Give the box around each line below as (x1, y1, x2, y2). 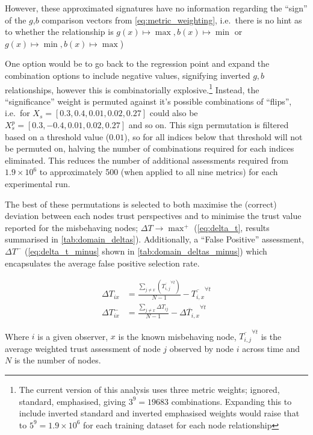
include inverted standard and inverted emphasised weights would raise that (19, 407, 300, 419)
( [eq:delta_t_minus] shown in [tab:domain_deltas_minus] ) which (24, 244, 267, 257)
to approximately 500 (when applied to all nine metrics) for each (39, 165, 278, 178)
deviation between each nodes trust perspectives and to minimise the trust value (5, 209, 302, 222)
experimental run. (5, 177, 70, 190)
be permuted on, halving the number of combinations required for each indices (5, 142, 294, 155)
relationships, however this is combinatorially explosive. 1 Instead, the (5, 81, 259, 96)
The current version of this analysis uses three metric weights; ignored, (19, 383, 280, 396)
